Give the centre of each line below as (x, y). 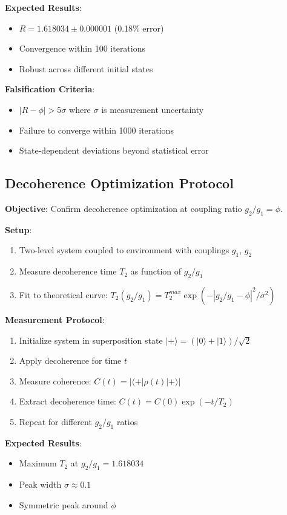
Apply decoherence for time (70, 360)
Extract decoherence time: (68, 401)
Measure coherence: (55, 380)
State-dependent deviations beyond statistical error (114, 150)
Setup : (18, 229)
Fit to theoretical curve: (63, 294)
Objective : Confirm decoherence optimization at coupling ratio (124, 208)
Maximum (38, 463)
